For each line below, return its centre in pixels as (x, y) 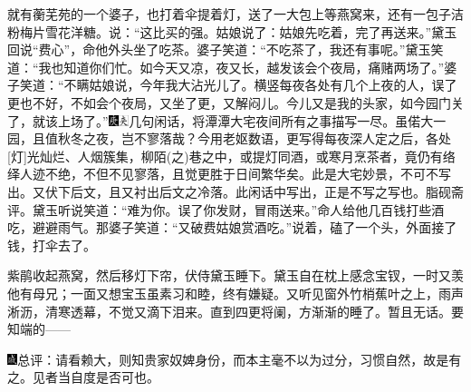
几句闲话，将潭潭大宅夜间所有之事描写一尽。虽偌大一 (288, 120)
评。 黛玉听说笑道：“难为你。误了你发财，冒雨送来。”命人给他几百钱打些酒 (226, 209)
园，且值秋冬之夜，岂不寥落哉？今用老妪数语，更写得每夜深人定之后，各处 (229, 138)
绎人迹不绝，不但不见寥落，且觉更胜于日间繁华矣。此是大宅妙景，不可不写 (229, 174)
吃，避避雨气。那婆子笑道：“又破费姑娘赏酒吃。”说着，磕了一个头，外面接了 (232, 227)
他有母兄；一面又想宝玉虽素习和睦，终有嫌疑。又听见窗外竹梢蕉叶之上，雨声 (235, 293)
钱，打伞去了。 (52, 245)
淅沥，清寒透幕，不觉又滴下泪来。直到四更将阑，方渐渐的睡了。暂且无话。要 (235, 311)
